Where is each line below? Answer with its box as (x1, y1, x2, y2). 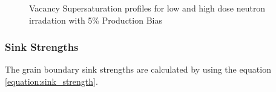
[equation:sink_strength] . (5, 75, 98, 87)
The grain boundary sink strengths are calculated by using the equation (5, 63, 271, 76)
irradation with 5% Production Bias (29, 13, 162, 26)
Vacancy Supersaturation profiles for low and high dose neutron (29, 2, 266, 14)
